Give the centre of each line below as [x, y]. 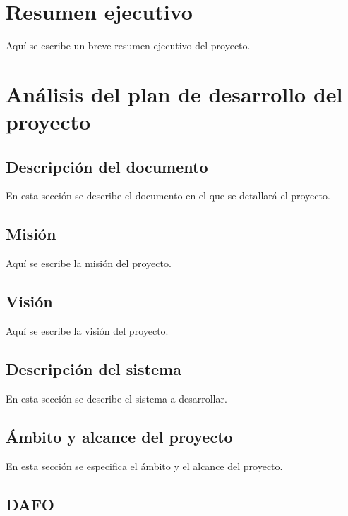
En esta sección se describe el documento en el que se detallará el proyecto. [168, 196]
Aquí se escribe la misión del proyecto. [89, 263]
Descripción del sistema [94, 369]
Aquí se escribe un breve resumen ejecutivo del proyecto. [128, 45]
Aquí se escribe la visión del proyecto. [87, 331]
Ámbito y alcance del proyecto [119, 436]
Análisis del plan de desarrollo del [174, 93]
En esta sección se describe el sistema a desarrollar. [116, 398]
